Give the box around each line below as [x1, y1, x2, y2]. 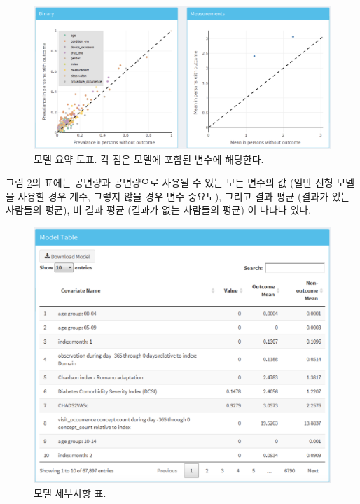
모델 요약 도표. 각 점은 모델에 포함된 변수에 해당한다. [34, 151, 264, 166]
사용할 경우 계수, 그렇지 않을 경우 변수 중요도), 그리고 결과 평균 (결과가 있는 [18, 188, 350, 203]
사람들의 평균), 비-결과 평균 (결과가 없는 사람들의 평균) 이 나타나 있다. [6, 202, 312, 217]
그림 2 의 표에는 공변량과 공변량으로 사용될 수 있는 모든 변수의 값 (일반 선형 [6, 175, 333, 190]
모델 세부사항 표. [34, 485, 106, 500]
